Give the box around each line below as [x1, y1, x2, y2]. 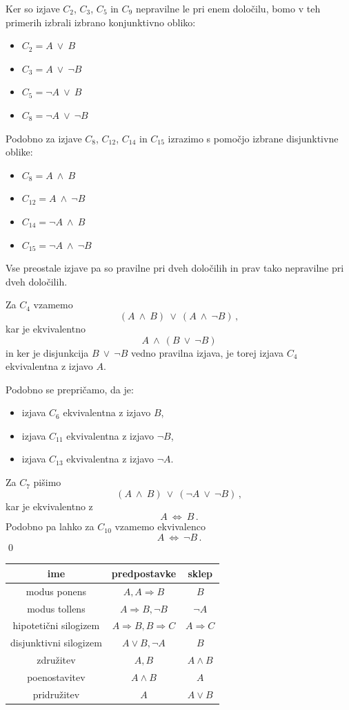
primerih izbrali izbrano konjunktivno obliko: [6, 15, 196, 29]
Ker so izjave [6, 1, 60, 15]
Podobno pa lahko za [6, 519, 94, 534]
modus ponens [26, 583, 87, 598]
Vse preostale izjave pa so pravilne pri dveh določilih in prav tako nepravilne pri [6, 261, 344, 275]
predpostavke [111, 566, 177, 580]
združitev [37, 653, 76, 667]
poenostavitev [27, 670, 86, 684]
